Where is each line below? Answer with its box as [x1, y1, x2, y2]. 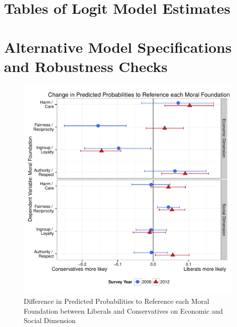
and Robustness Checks [4, 56, 168, 76]
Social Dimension [24, 315, 76, 326]
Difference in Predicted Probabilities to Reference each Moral [24, 296, 209, 306]
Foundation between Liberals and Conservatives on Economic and [24, 305, 223, 316]
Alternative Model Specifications [4, 36, 232, 57]
